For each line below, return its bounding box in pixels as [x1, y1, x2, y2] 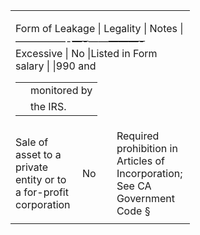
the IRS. [30, 100, 67, 113]
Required [116, 129, 160, 143]
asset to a [15, 148, 62, 161]
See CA [116, 179, 152, 193]
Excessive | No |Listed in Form [15, 47, 158, 60]
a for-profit [15, 185, 69, 199]
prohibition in [116, 142, 178, 155]
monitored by [30, 84, 93, 97]
